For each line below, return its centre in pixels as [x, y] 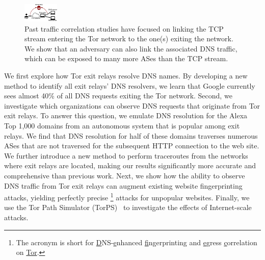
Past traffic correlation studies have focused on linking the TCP [124, 28]
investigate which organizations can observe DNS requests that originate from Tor [132, 105]
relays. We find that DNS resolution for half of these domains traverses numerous [131, 135]
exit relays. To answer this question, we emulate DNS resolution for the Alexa [126, 115]
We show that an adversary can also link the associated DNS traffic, [131, 48]
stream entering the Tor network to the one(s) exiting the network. [129, 38]
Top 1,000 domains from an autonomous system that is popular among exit [122, 125]
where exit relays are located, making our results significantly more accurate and [130, 165]
